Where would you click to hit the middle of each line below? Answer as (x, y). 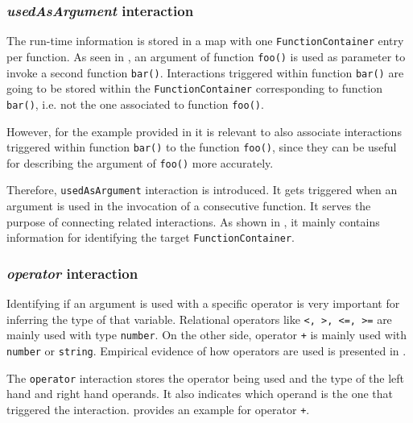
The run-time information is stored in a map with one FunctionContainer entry (205, 41)
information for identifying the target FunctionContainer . (151, 237)
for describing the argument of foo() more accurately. (140, 162)
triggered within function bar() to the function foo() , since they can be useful (202, 147)
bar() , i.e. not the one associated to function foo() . (135, 104)
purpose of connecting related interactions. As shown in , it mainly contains (193, 221)
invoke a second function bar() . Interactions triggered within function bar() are (205, 72)
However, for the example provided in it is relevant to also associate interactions (204, 131)
